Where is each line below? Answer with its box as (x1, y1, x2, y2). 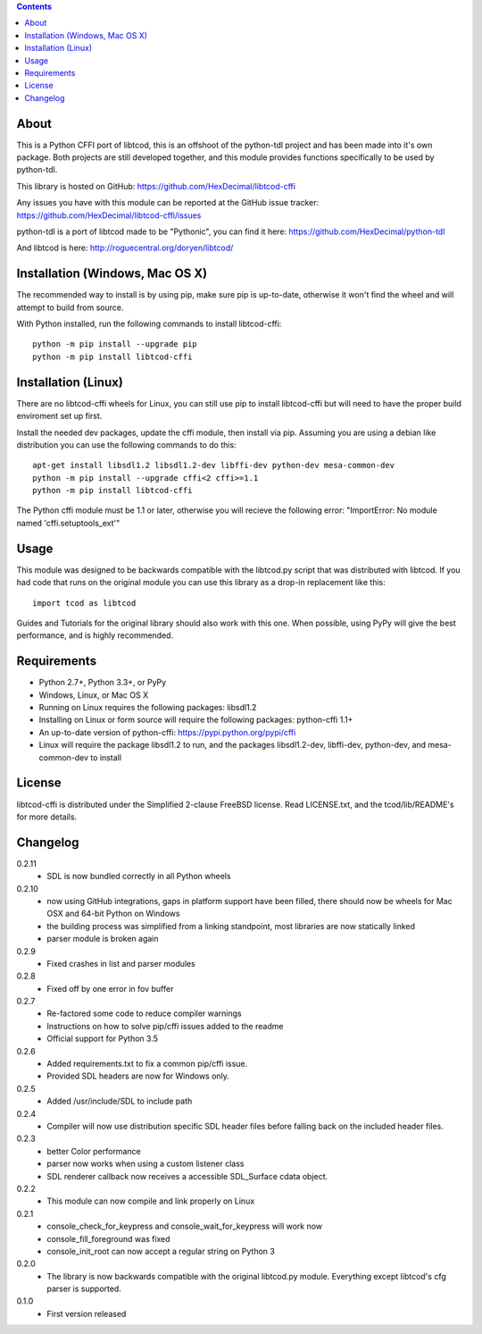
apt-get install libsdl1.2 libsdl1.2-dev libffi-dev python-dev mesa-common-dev (32, 460, 395, 471)
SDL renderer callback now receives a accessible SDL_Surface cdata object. (46, 1170, 328, 1181)
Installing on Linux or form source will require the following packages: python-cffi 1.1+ (38, 715, 353, 726)
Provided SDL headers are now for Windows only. (46, 1070, 229, 1081)
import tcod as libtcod (32, 598, 137, 608)
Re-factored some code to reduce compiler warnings (46, 1008, 243, 1019)
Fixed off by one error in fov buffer (46, 983, 174, 994)
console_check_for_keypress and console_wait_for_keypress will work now (46, 1221, 323, 1232)
